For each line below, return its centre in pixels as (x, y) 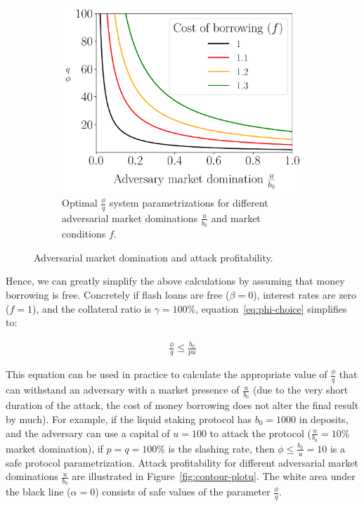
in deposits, (324, 419)
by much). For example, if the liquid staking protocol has (129, 419)
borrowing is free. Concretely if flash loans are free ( (118, 294)
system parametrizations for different (189, 203)
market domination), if (54, 448)
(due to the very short (301, 390)
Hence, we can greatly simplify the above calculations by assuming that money (175, 281)
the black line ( (38, 492)
